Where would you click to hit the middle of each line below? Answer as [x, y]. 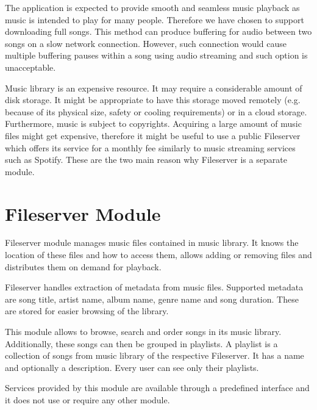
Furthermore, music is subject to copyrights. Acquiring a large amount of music [153, 124]
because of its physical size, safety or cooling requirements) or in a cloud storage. [156, 111]
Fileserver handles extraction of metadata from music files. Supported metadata [154, 287]
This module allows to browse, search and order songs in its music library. [143, 331]
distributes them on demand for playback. [83, 266]
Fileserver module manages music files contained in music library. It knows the [152, 243]
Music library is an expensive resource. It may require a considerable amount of [154, 88]
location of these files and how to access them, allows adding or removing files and [158, 255]
